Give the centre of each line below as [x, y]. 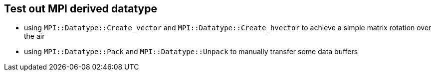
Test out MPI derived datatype [81, 9]
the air [34, 36]
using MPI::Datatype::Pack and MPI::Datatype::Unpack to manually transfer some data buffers [191, 52]
